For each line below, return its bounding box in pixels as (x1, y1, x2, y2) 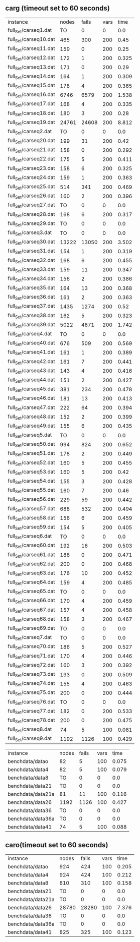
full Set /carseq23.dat (8, 164, 55, 172)
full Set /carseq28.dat (8, 210, 55, 218)
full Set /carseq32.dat (8, 257, 55, 264)
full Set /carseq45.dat (8, 385, 55, 393)
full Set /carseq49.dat (8, 422, 55, 430)
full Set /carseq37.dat (8, 303, 55, 311)
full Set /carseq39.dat (8, 321, 55, 329)
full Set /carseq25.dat (8, 183, 55, 191)
